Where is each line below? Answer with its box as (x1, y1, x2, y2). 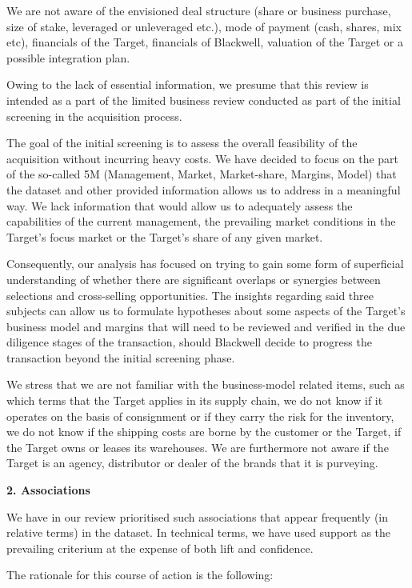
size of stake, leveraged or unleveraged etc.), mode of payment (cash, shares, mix (6, 18, 402, 34)
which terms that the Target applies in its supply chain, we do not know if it (6, 392, 383, 409)
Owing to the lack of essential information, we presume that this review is (6, 76, 369, 93)
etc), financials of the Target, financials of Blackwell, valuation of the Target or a (6, 34, 403, 50)
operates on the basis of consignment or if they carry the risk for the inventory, (6, 407, 394, 424)
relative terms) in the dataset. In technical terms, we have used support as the (6, 524, 391, 541)
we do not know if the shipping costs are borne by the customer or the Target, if (6, 423, 402, 440)
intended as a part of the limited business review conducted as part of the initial (6, 91, 401, 108)
